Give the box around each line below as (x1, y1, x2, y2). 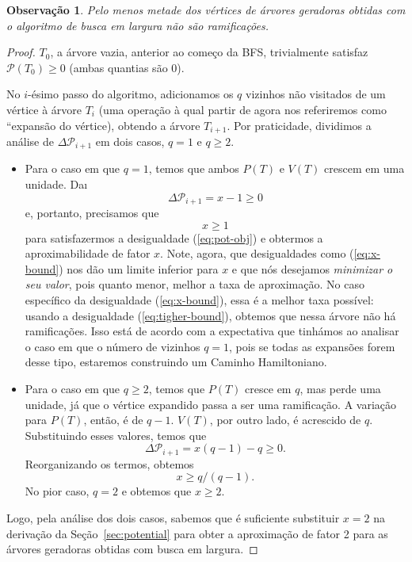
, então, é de (83, 411, 143, 428)
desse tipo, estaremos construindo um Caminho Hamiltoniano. (25, 354, 327, 370)
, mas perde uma (299, 380, 381, 397)
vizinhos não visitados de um (245, 86, 386, 102)
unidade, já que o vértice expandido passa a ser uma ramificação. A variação (25, 396, 396, 412)
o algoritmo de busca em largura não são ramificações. (6, 17, 269, 33)
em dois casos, (95, 133, 165, 150)
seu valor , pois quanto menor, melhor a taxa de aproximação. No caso (25, 276, 364, 292)
